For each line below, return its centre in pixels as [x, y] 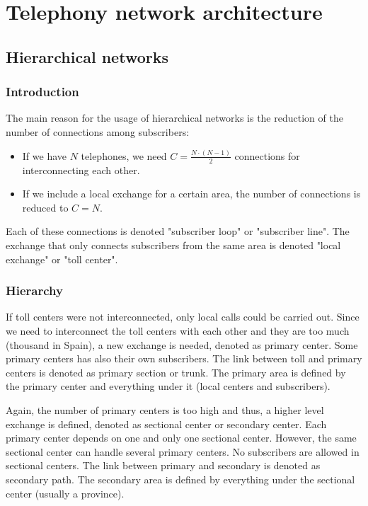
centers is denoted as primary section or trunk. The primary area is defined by [176, 372]
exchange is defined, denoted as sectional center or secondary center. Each [166, 424]
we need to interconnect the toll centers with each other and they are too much [178, 331]
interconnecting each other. [81, 169]
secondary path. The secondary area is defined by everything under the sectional [180, 479]
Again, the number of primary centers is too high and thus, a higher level [165, 410]
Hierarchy [34, 291]
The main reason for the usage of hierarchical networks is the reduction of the [174, 118]
